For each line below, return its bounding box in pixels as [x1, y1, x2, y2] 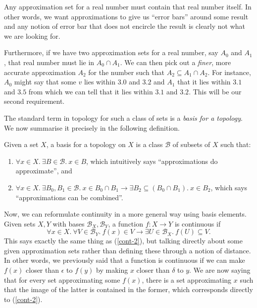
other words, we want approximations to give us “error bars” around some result [4, 11, 249, 21]
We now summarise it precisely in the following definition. [4, 122, 180, 133]
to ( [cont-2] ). [4, 294, 43, 304]
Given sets [4, 218, 36, 229]
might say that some [14, 77, 76, 87]
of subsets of [172, 139, 210, 150]
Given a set [4, 139, 39, 150]
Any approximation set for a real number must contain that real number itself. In [4, 1, 252, 11]
